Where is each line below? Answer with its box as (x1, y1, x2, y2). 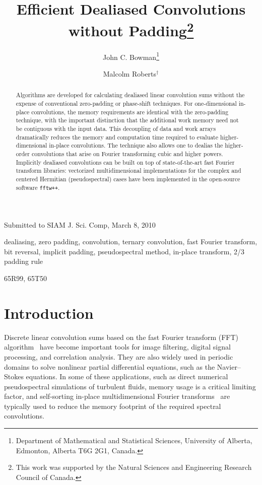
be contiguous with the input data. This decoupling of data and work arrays (16, 124, 216, 132)
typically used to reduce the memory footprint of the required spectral (4, 400, 221, 411)
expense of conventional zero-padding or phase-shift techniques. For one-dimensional (16, 99, 237, 107)
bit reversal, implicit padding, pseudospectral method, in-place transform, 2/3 (4, 246, 244, 256)
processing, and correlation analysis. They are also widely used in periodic (4, 351, 233, 362)
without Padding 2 (68, 18, 194, 41)
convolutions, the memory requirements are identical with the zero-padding (31, 107, 229, 116)
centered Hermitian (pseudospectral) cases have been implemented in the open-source (16, 174, 240, 183)
